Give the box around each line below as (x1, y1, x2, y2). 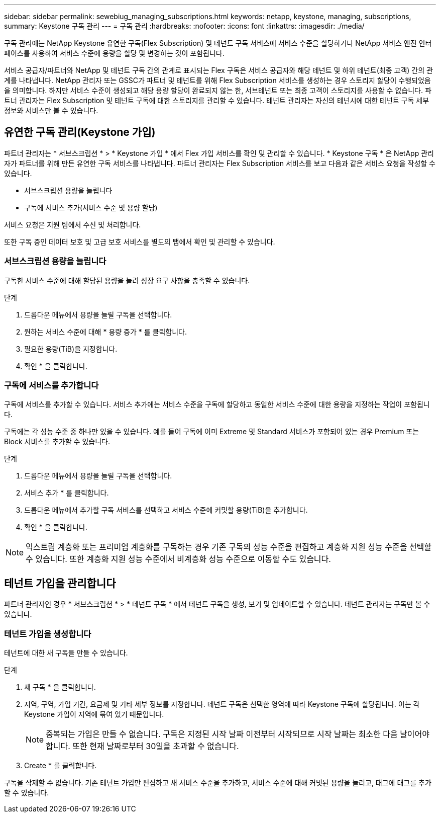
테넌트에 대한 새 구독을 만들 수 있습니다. (4, 648, 128, 657)
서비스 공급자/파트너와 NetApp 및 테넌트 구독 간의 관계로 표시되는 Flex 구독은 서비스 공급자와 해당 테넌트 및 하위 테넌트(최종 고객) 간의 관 (4, 66, 433, 74)
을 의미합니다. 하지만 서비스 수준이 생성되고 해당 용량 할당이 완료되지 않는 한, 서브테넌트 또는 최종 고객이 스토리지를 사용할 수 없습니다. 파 (4, 86, 431, 95)
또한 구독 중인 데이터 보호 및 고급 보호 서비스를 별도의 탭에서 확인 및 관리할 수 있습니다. (4, 237, 275, 246)
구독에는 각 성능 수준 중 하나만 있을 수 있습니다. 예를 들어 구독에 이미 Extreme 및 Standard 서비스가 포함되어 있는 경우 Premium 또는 (4, 427, 419, 436)
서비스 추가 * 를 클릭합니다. (24, 488, 109, 498)
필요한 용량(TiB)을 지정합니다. (24, 344, 118, 353)
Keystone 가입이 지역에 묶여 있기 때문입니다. (24, 709, 164, 718)
